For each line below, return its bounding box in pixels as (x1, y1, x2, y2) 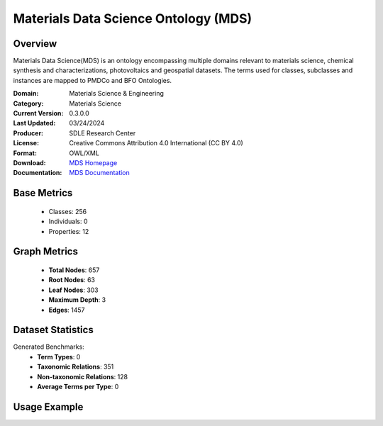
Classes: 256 (48, 207, 87, 215)
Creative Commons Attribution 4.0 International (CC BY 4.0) (69, 139, 244, 147)
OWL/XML (69, 149, 99, 157)
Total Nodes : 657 (48, 266, 100, 274)
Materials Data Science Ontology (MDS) (13, 11, 252, 26)
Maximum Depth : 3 (48, 296, 106, 304)
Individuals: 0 (48, 217, 88, 226)
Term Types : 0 (37, 352, 81, 361)
